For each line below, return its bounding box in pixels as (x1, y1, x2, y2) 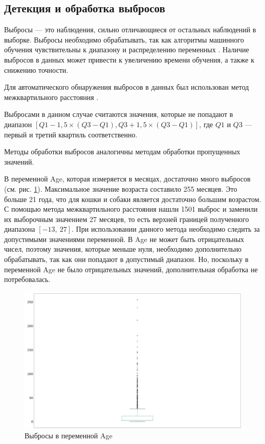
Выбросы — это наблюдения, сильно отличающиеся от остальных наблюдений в (4, 24, 256, 35)
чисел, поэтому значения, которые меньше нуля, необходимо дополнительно (4, 244, 242, 254)
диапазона (4, 224, 35, 234)
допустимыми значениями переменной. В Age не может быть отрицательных (4, 233, 245, 244)
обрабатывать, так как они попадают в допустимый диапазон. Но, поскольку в (4, 254, 249, 265)
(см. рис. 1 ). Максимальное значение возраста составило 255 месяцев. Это (4, 183, 237, 194)
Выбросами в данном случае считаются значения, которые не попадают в (4, 109, 233, 119)
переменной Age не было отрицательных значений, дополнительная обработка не (4, 264, 258, 274)
